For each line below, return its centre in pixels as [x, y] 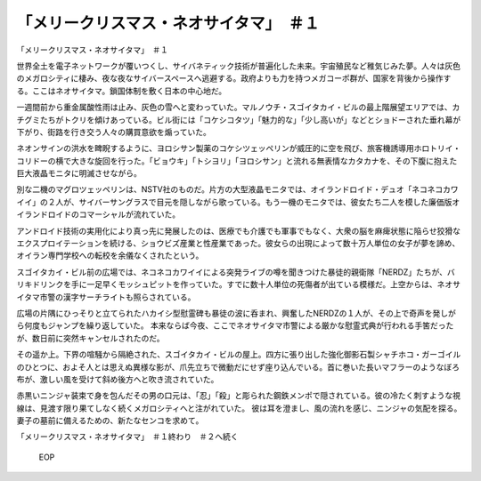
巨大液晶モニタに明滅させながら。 [79, 173]
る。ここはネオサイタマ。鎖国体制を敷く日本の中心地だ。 [122, 91]
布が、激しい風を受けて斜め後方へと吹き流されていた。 [118, 379]
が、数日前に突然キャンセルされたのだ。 [90, 338]
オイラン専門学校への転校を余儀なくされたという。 [110, 256]
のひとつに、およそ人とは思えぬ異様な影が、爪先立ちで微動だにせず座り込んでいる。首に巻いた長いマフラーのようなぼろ [238, 367]
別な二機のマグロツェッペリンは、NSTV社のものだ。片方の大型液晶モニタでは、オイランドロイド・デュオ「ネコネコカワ [237, 189]
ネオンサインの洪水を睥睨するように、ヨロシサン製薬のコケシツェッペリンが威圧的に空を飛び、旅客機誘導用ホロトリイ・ [239, 148]
